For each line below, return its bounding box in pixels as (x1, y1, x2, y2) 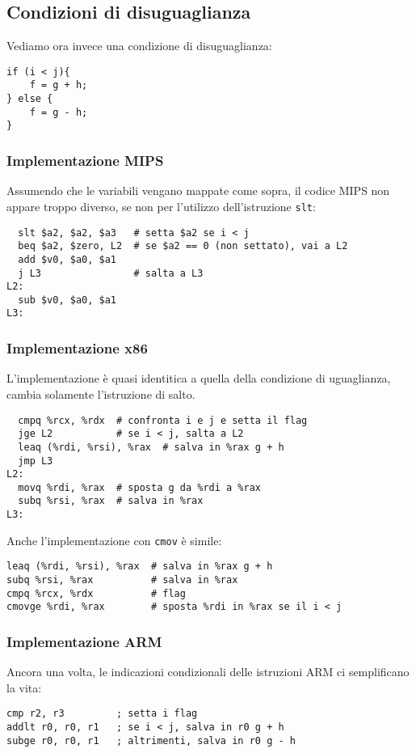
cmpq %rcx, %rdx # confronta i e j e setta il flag (18, 414, 308, 426)
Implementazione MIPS (6, 150, 164, 170)
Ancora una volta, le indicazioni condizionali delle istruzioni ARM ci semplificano (6, 663, 410, 680)
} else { (6, 93, 53, 105)
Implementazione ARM (6, 632, 162, 651)
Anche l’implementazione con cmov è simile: (6, 531, 222, 548)
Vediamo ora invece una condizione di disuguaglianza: (6, 37, 272, 54)
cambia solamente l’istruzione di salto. (6, 385, 195, 402)
